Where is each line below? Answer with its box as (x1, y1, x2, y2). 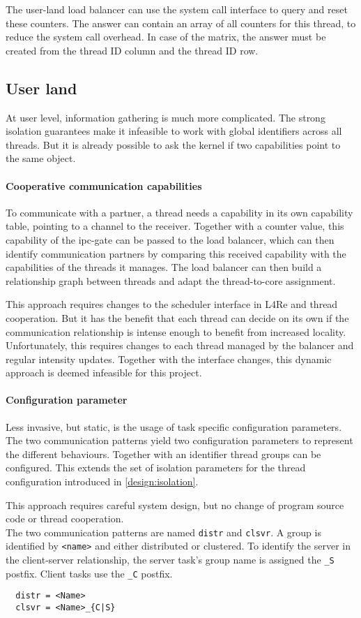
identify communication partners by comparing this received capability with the (6, 246, 346, 260)
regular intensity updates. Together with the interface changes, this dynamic (6, 351, 332, 366)
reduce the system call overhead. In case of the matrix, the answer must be (6, 29, 326, 44)
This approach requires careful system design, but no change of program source (6, 497, 344, 512)
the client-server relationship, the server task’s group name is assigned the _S (6, 552, 335, 567)
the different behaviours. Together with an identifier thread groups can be (6, 446, 321, 461)
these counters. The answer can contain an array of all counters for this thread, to (6, 15, 356, 30)
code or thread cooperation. (6, 511, 124, 526)
